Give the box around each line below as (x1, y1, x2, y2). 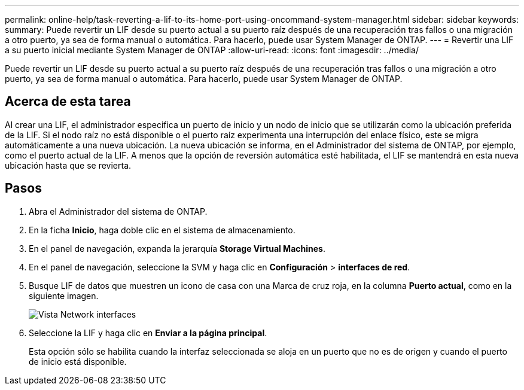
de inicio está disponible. (29, 356, 127, 367)
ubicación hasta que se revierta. (5, 160, 132, 170)
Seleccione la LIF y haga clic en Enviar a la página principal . (29, 327, 267, 338)
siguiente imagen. (29, 290, 99, 301)
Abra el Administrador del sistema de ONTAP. (29, 206, 208, 217)
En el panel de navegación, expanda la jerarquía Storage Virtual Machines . (29, 243, 325, 254)
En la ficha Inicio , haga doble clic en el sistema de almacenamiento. (29, 224, 295, 235)
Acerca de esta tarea (5, 94, 131, 109)
